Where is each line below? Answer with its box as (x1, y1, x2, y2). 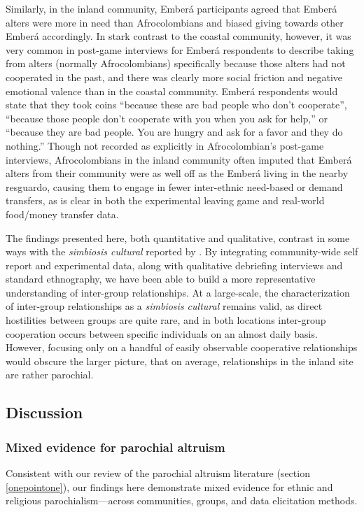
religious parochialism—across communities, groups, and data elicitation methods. (6, 493, 358, 508)
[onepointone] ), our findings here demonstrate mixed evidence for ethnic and (6, 479, 333, 494)
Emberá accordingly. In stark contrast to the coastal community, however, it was (6, 29, 351, 43)
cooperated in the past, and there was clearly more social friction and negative (6, 69, 343, 84)
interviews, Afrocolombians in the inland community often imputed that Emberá (6, 152, 352, 166)
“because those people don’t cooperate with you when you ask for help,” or (6, 111, 328, 125)
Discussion (6, 401, 83, 423)
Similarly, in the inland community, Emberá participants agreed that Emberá (6, 1, 337, 15)
